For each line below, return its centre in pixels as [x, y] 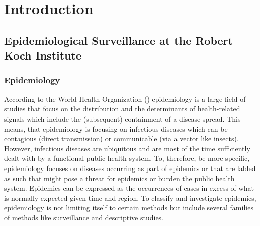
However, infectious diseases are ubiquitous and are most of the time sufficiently [127, 148]
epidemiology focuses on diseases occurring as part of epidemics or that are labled [130, 168]
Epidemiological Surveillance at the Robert [118, 40]
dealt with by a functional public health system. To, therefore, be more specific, [127, 158]
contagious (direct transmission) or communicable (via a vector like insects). [121, 138]
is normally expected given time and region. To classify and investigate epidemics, [130, 197]
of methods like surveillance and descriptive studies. [84, 217]
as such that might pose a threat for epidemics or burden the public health [119, 178]
